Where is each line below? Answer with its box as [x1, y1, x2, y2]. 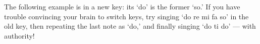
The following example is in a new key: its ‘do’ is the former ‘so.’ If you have [4, 1, 240, 11]
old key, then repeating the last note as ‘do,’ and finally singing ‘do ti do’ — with [4, 21, 256, 31]
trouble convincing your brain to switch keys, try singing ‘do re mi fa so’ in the [4, 11, 249, 21]
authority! [4, 30, 35, 41]
